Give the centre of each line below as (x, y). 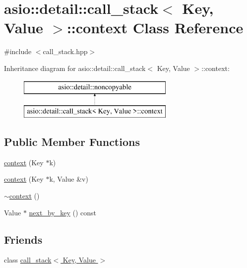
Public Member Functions (72, 142)
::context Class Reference (155, 28)
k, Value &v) (69, 179)
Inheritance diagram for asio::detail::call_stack (75, 68)
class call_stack (28, 260)
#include (18, 51)
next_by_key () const (62, 212)
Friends (23, 239)
